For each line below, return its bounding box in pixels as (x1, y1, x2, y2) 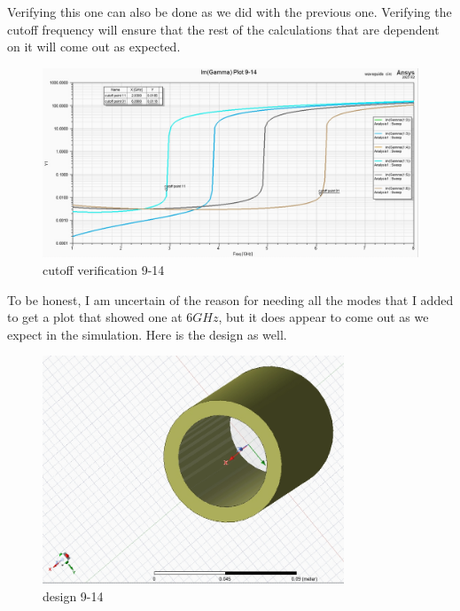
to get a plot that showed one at (7, 308, 183, 326)
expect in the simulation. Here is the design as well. (7, 325, 287, 343)
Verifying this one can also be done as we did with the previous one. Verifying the (7, 3, 452, 20)
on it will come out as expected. (7, 37, 181, 56)
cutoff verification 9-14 (43, 261, 165, 279)
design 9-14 (43, 586, 104, 605)
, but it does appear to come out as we (218, 308, 429, 326)
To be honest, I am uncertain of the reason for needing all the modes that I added (7, 290, 454, 309)
